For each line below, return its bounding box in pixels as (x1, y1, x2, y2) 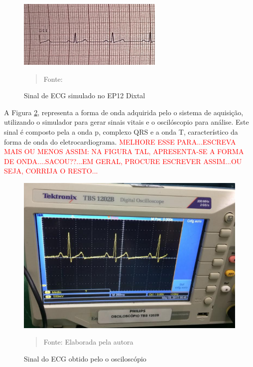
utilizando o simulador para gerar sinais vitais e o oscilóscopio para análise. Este (4, 117, 249, 127)
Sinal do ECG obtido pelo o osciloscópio (24, 354, 146, 364)
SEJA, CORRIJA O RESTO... (4, 166, 98, 176)
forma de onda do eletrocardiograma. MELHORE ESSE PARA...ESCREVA (4, 136, 236, 147)
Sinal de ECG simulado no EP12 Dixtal (24, 90, 145, 101)
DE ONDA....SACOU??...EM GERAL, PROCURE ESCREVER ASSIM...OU (4, 156, 242, 166)
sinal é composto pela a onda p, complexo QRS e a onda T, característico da (4, 126, 238, 137)
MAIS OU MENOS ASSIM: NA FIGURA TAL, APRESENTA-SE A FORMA (4, 146, 244, 157)
